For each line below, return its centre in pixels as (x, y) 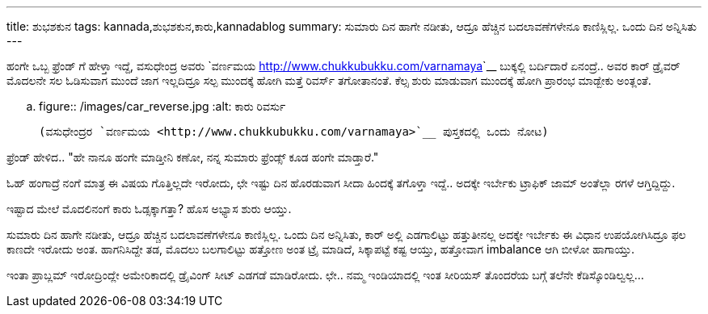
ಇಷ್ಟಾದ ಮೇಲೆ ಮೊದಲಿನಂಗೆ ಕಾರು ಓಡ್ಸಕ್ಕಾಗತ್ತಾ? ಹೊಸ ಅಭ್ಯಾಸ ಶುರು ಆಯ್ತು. (149, 209)
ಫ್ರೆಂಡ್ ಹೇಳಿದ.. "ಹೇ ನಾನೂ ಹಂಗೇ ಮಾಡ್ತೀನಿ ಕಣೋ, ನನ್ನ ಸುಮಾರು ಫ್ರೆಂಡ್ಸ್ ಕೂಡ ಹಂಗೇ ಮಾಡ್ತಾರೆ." (193, 157)
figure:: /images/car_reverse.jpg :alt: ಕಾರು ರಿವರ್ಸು (162, 106)
